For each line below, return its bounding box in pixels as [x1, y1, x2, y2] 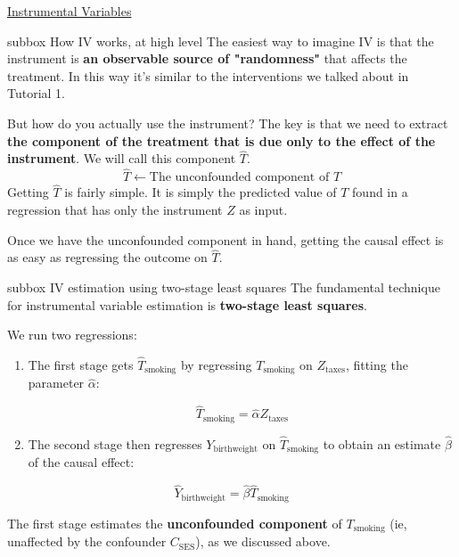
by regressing [180, 356, 252, 373]
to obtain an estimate [323, 434, 441, 453]
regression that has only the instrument [7, 201, 223, 218]
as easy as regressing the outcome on [7, 248, 208, 266]
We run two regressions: [7, 325, 137, 344]
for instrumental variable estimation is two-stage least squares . [7, 295, 367, 314]
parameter [28, 373, 85, 392]
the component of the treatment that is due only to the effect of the [7, 131, 436, 150]
